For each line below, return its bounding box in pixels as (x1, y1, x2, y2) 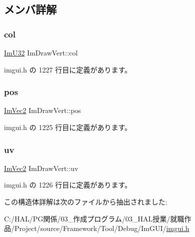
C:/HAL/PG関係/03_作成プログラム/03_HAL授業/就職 (4, 213, 184, 223)
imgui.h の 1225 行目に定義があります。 (4, 122, 132, 132)
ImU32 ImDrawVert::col (4, 47, 78, 57)
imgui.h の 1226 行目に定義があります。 (4, 179, 132, 190)
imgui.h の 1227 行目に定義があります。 (4, 64, 132, 74)
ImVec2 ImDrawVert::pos (4, 105, 81, 115)
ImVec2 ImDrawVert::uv (4, 162, 79, 173)
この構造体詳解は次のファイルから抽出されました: (4, 196, 167, 206)
